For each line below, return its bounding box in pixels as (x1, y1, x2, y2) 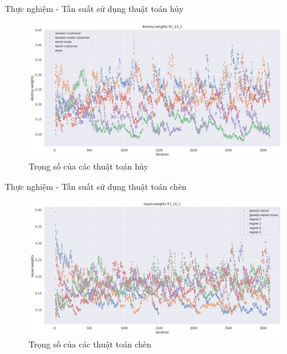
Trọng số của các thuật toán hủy (29, 160, 149, 173)
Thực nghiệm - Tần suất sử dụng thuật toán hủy (5, 2, 184, 14)
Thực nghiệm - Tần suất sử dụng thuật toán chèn (5, 180, 187, 192)
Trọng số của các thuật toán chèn (29, 338, 152, 350)
